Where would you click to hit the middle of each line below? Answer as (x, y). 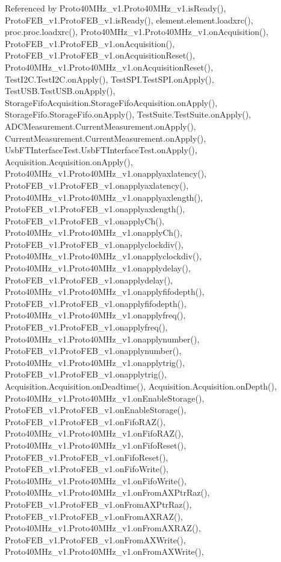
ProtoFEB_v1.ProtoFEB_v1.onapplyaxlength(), (95, 209)
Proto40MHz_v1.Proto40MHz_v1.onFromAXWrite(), (104, 551)
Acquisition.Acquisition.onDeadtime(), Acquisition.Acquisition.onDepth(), (141, 386)
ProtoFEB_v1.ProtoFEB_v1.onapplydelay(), (89, 279)
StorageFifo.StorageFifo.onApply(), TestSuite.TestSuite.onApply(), (128, 114)
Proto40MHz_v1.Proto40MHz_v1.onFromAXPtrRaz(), (107, 492)
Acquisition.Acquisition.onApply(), (69, 161)
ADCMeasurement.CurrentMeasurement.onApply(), (100, 126)
